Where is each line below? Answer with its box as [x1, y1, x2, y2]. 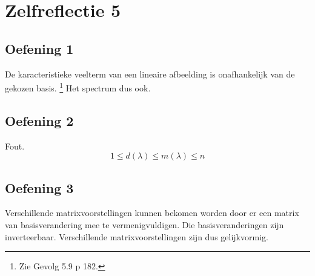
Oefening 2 [5, 111, 74, 130]
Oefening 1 [5, 39, 74, 57]
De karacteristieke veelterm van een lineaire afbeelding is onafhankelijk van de [5, 67, 295, 80]
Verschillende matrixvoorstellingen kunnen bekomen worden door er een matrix [5, 206, 299, 219]
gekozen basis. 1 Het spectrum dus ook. [5, 80, 151, 94]
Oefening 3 [5, 178, 74, 197]
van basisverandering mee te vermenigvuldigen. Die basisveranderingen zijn [5, 218, 284, 231]
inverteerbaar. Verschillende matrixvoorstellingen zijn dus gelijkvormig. [5, 230, 268, 243]
